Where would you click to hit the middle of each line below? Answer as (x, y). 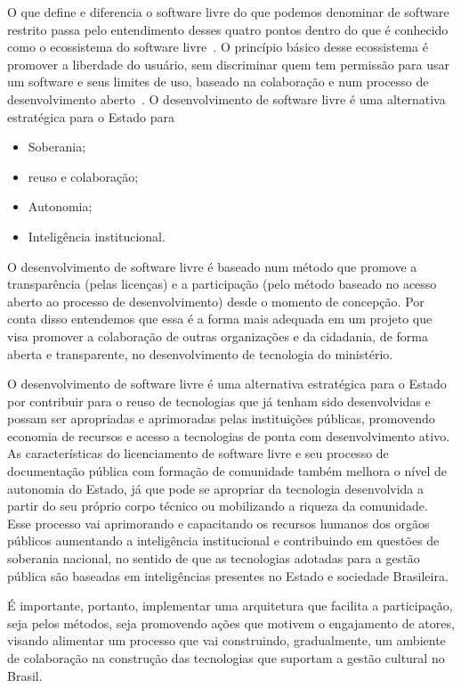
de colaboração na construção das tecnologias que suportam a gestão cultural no (226, 658)
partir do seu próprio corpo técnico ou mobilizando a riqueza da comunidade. (218, 506)
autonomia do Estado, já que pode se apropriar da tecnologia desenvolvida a (216, 488)
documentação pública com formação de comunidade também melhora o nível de (227, 471)
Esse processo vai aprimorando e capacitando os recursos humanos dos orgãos (218, 523)
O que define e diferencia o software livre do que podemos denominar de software (228, 12)
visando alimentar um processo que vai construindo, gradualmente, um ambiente (226, 640)
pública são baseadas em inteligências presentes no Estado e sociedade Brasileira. (228, 575)
